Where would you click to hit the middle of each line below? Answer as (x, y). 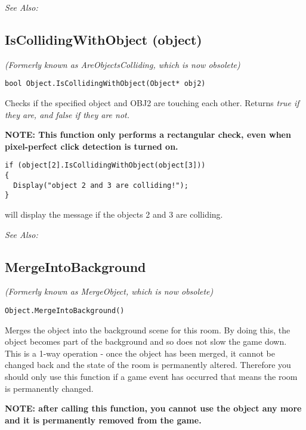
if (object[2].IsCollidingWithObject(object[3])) (105, 165)
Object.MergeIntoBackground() (65, 311)
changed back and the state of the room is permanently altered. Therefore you (148, 365)
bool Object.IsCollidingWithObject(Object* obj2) (105, 84)
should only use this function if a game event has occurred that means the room (151, 377)
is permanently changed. (49, 388)
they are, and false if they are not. (67, 114)
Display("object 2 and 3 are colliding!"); (101, 185)
